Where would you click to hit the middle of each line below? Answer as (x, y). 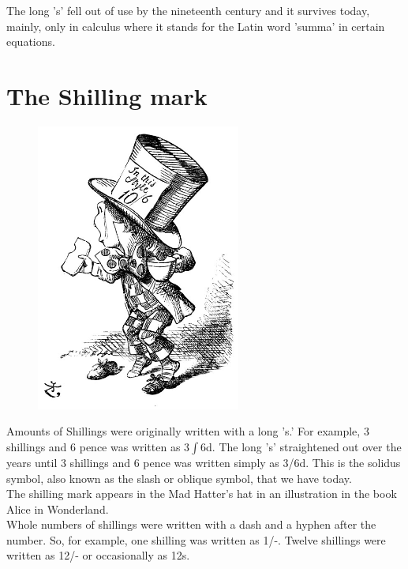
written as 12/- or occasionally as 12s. (98, 555)
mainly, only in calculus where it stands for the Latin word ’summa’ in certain (196, 26)
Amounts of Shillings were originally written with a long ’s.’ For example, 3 (188, 431)
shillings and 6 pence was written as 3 (98, 446)
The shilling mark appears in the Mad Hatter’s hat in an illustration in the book (202, 494)
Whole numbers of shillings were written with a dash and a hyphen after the (191, 524)
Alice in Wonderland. (58, 509)
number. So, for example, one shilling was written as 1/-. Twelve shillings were (196, 539)
